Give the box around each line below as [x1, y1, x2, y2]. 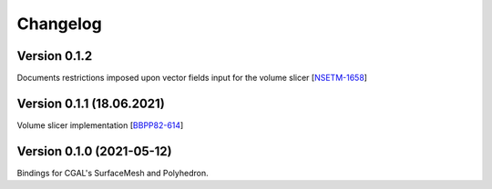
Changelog [16, 14, 102, 34]
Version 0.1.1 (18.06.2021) [16, 95, 166, 111]
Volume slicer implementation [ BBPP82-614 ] [16, 119, 184, 131]
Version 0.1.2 [16, 48, 93, 64]
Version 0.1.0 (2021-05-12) [16, 144, 172, 159]
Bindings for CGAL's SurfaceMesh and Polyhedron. [16, 167, 209, 178]
